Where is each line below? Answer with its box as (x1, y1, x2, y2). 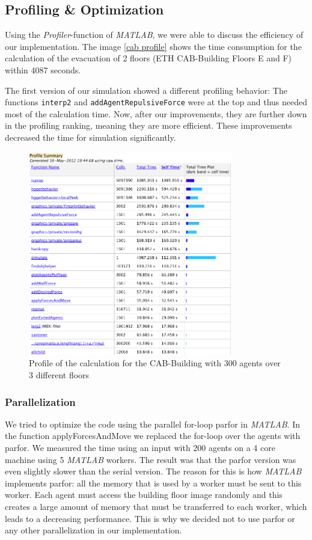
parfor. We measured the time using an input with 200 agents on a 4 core (5, 441, 275, 453)
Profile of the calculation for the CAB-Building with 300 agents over (29, 357, 281, 369)
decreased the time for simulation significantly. (5, 131, 176, 144)
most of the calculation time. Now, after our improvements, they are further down (5, 107, 307, 120)
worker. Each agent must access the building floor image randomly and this (5, 488, 283, 501)
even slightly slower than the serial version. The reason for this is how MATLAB (5, 465, 302, 477)
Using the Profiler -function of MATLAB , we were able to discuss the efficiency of (5, 28, 304, 41)
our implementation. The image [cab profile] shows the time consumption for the (5, 40, 302, 52)
